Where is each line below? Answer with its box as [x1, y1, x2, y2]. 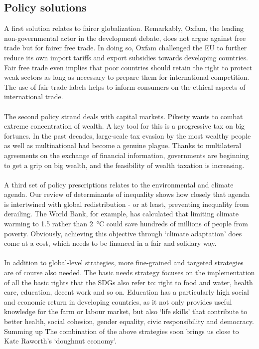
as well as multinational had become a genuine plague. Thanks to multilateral [4, 140, 242, 151]
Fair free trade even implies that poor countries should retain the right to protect [4, 62, 253, 72]
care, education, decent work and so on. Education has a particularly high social [4, 287, 249, 297]
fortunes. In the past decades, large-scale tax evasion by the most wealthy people [4, 130, 251, 141]
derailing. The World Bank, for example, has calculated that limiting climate [4, 208, 239, 219]
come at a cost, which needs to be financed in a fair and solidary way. [4, 238, 217, 248]
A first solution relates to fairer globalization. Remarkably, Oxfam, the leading [4, 23, 244, 33]
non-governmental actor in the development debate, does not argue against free [4, 32, 246, 43]
